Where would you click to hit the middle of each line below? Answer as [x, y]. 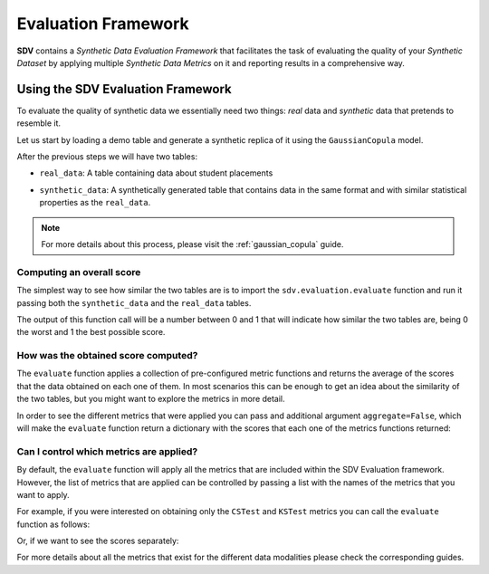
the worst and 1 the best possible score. [91, 332]
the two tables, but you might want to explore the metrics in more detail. [151, 399]
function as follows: [53, 524]
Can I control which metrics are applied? [107, 451]
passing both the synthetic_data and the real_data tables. [134, 302]
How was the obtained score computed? [107, 356]
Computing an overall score [79, 272]
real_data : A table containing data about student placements [156, 173]
